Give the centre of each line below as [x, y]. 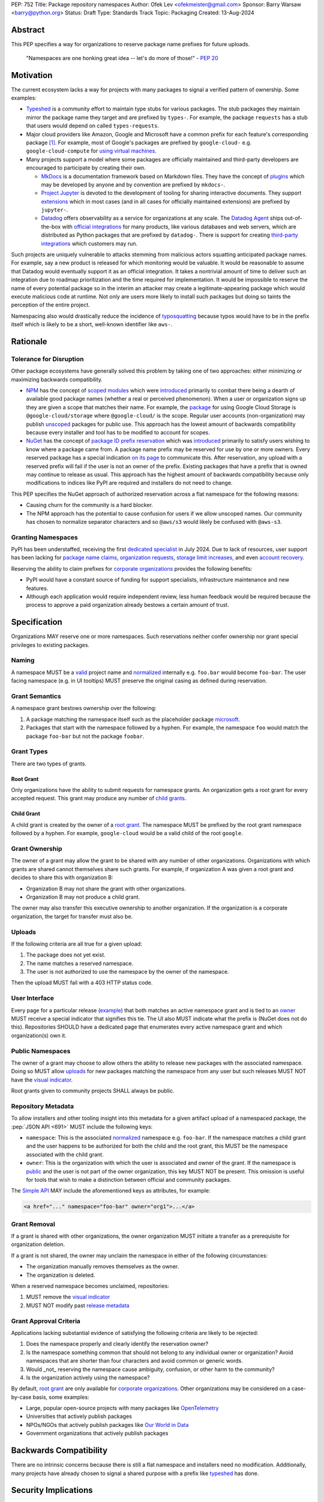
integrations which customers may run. [89, 243]
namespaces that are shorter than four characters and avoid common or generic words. [134, 1361]
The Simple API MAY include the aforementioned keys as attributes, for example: [111, 1191]
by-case [21, 1397]
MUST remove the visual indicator [68, 1297]
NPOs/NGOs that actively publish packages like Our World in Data [107, 1424]
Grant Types [29, 752]
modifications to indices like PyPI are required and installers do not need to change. [129, 483]
